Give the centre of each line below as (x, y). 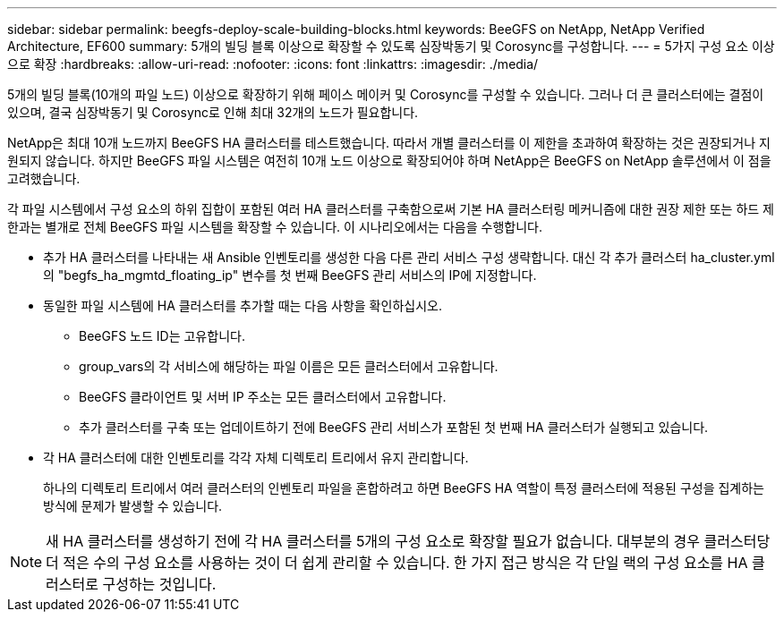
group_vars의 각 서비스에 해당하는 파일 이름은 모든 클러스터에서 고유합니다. (289, 366)
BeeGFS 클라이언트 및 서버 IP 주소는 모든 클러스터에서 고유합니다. (263, 397)
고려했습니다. (44, 178)
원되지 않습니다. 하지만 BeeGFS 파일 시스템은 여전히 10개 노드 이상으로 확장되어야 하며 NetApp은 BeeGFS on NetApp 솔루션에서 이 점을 (389, 161)
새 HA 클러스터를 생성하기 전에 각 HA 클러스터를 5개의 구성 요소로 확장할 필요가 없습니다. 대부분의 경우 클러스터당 (408, 541)
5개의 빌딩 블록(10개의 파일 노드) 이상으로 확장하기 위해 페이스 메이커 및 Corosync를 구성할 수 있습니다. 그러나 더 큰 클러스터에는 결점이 (386, 94)
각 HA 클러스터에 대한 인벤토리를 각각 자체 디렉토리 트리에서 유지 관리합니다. (256, 458)
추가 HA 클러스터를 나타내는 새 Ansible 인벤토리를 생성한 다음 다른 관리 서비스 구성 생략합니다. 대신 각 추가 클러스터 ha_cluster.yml (409, 257)
